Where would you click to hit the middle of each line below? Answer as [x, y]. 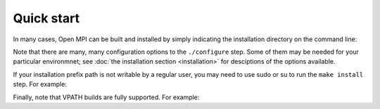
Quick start [46, 18]
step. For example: [40, 85]
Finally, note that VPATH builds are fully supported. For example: [106, 97]
